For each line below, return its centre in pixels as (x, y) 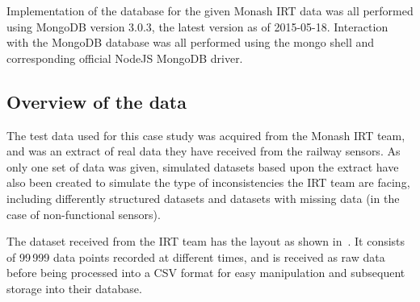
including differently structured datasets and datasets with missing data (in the (203, 198)
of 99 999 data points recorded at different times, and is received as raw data (196, 256)
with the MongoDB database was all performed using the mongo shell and (190, 42)
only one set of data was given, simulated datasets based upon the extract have (203, 166)
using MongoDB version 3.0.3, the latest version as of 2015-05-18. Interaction (197, 26)
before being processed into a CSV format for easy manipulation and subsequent (206, 273)
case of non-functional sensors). (84, 214)
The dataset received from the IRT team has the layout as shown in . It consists (206, 241)
